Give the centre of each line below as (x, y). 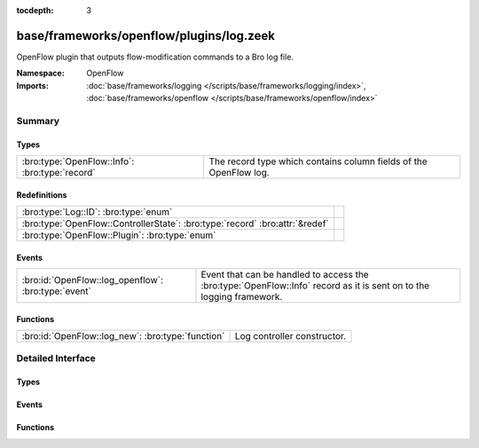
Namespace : (41, 73)
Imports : (32, 85)
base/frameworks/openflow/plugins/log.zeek (145, 35)
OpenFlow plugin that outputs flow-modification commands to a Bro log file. (155, 57)
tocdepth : (35, 10)
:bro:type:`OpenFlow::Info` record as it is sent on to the (315, 286)
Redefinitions (42, 194)
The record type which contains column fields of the (318, 161)
